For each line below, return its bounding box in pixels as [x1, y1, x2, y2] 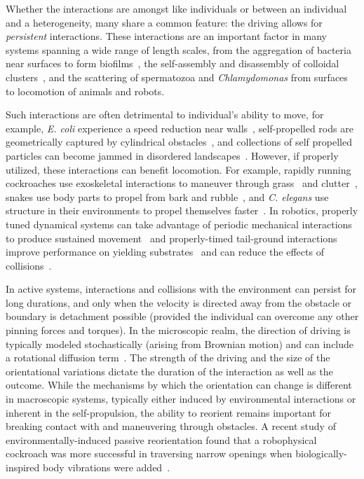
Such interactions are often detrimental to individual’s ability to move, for [6, 107, 324, 122]
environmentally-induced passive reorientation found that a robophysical [6, 432, 317, 447]
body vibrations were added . [43, 460, 170, 474]
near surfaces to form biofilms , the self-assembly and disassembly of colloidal [6, 56, 339, 71]
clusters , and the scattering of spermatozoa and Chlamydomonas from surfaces [6, 69, 348, 84]
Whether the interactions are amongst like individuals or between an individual [6, 1, 347, 15]
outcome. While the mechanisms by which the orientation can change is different [6, 377, 352, 392]
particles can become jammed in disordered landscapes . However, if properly [6, 148, 339, 162]
